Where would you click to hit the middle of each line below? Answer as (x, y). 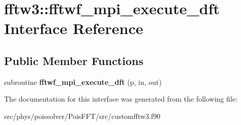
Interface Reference (74, 28)
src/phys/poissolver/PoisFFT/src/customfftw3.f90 (82, 116)
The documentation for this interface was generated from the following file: (121, 99)
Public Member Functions (74, 60)
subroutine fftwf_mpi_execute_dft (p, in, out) (83, 82)
